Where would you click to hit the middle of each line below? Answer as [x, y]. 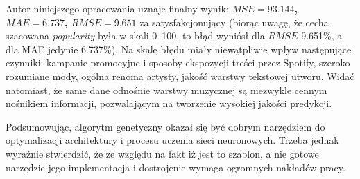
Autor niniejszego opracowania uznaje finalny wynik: [117, 8]
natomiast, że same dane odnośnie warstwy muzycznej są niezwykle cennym [166, 89]
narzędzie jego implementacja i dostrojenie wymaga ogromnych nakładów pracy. [175, 167]
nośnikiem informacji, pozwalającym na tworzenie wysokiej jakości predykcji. [169, 103]
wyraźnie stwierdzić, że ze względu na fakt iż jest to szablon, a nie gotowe [162, 153]
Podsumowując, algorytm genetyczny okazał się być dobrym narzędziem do [165, 126]
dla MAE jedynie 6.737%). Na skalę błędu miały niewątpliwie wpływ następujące [179, 49]
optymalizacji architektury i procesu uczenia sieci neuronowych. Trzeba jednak [172, 140]
